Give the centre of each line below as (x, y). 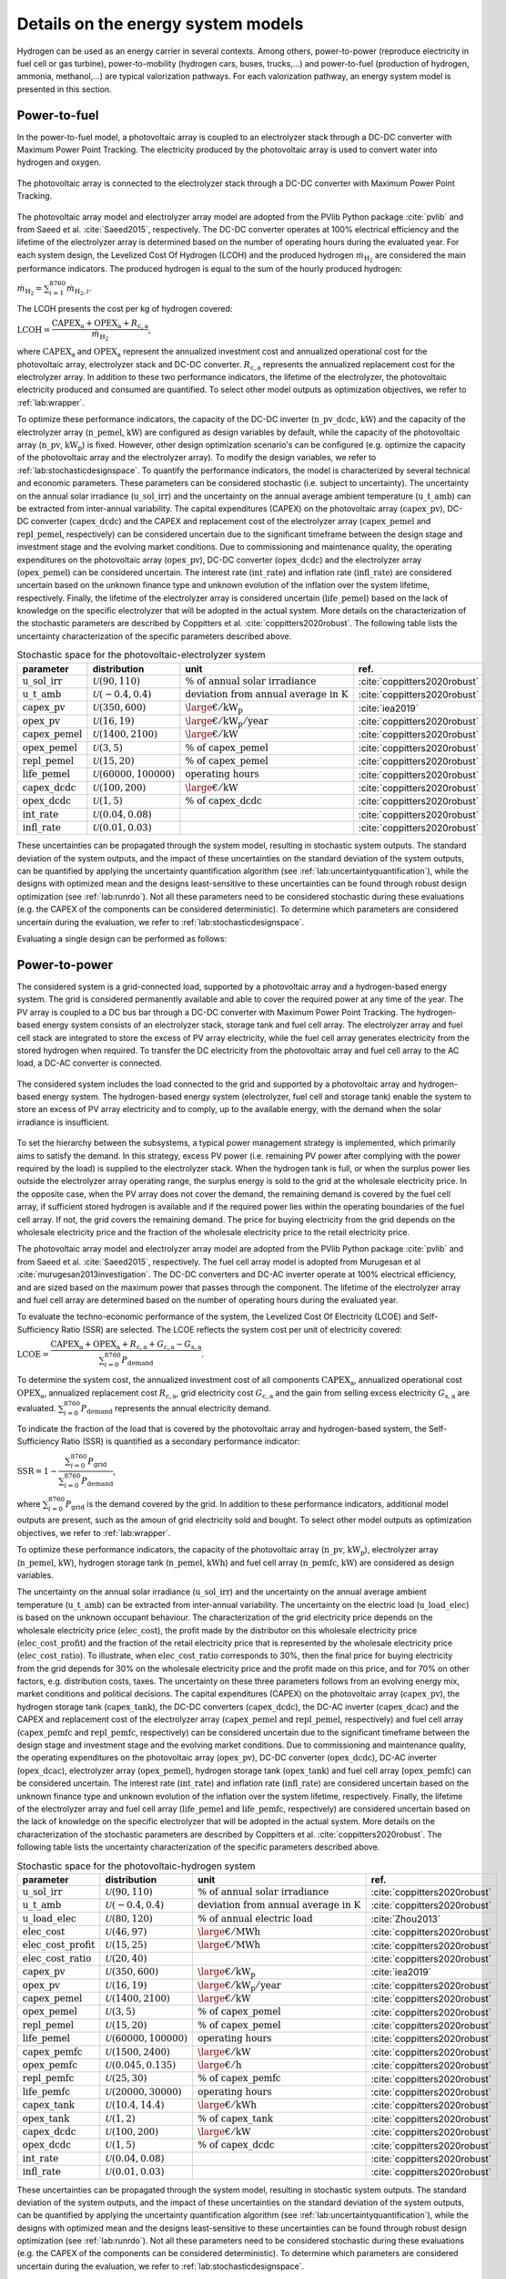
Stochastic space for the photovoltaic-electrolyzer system (141, 655)
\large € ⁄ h (219, 2065)
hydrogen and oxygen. (59, 162)
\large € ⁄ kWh (227, 2105)
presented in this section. (65, 89)
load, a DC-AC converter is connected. (90, 1063)
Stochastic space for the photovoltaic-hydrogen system (136, 1866)
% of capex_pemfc (239, 2078)
